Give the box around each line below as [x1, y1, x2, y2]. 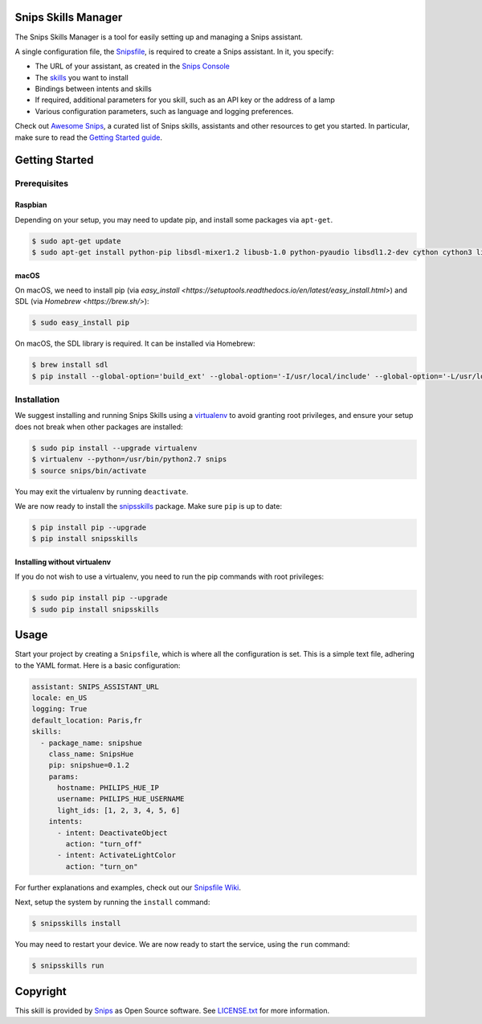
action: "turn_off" [65, 840, 142, 849]
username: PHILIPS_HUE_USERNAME [57, 794, 185, 804]
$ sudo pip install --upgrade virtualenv [31, 443, 198, 453]
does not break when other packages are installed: [14, 422, 184, 432]
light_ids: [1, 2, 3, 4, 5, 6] [57, 805, 181, 815]
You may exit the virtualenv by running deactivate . [14, 486, 189, 496]
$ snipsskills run [31, 961, 104, 970]
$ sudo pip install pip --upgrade [31, 593, 168, 603]
